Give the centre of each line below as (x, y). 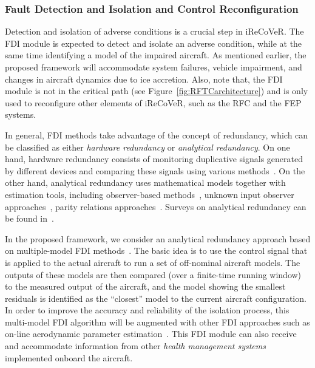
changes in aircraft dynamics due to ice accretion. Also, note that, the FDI (144, 79)
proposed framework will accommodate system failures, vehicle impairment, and (154, 67)
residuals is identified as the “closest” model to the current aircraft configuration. (156, 298)
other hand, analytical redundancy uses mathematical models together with (145, 182)
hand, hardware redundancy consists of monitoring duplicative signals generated (154, 159)
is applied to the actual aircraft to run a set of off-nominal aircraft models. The (153, 262)
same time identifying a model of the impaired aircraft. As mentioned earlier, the (156, 55)
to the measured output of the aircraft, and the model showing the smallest (145, 286)
